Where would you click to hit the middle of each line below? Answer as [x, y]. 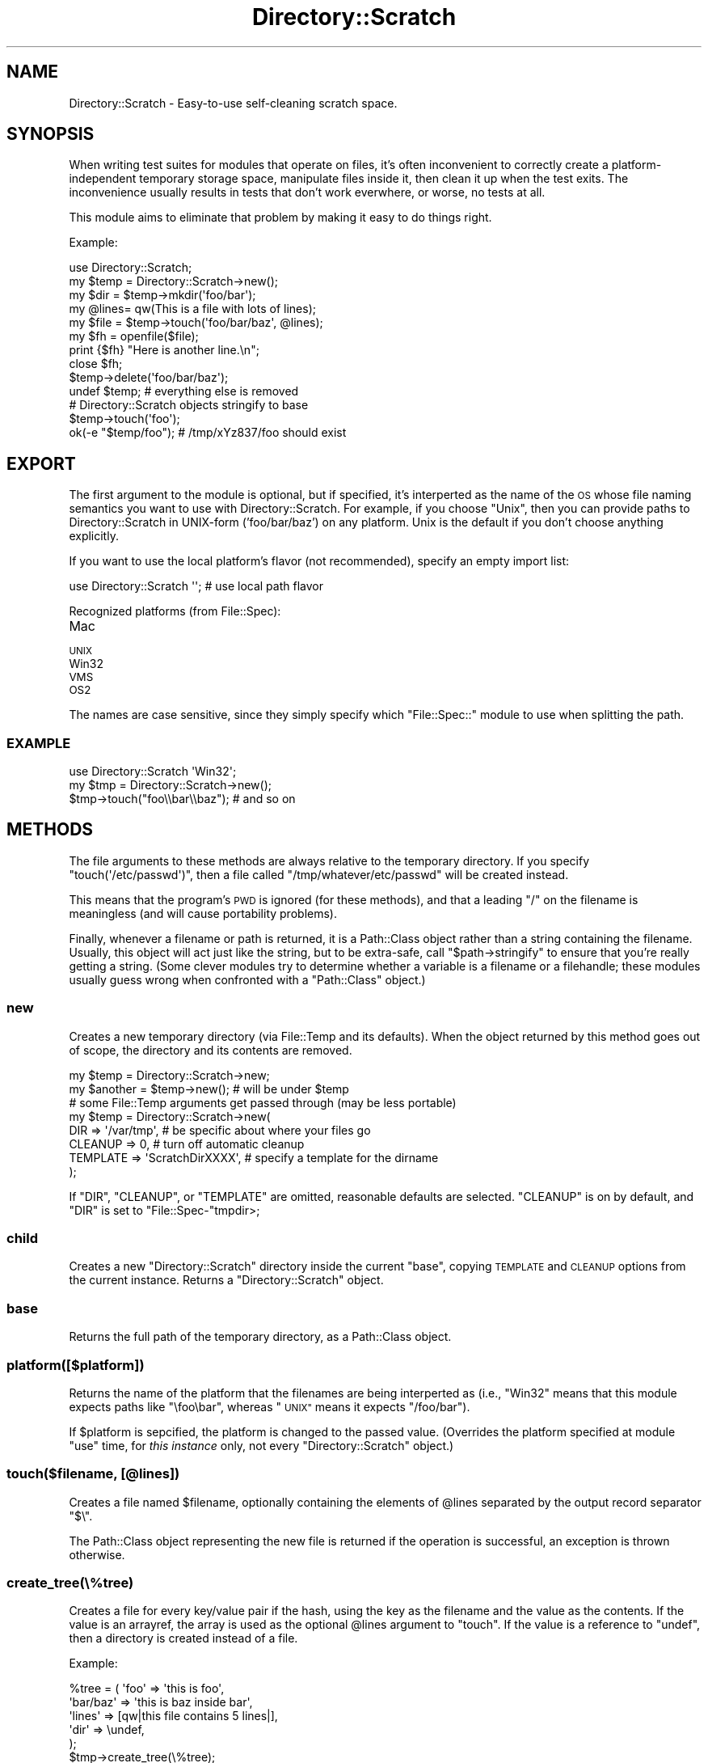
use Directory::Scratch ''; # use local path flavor [196, 586]
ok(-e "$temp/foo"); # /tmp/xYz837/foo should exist [208, 433]
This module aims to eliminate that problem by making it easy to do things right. [280, 218]
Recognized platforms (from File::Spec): [175, 611]
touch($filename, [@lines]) [93, 1474]
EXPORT [41, 463]
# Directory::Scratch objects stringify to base [189, 405]
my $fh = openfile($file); [134, 336]
